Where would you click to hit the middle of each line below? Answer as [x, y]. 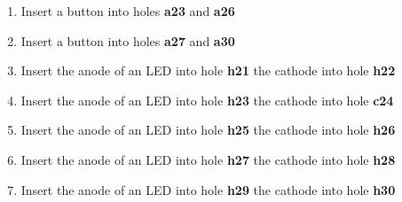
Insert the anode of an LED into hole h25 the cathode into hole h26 [208, 130]
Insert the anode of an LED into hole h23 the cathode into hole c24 [207, 100]
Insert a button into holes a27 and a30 [128, 40]
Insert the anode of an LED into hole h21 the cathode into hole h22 [208, 70]
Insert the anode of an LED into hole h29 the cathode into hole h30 [208, 189]
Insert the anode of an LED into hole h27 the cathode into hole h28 [208, 159]
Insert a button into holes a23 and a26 [128, 11]
